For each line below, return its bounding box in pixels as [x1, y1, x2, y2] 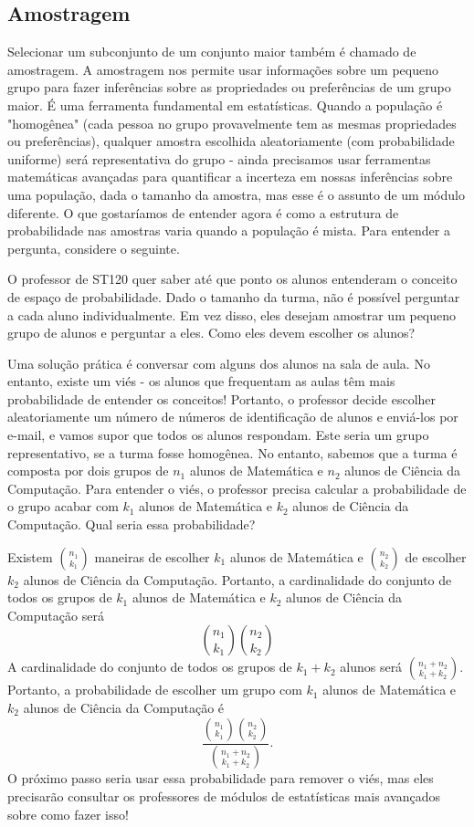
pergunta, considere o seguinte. [7, 238, 180, 257]
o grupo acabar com [7, 497, 119, 516]
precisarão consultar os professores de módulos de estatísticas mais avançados [7, 787, 440, 806]
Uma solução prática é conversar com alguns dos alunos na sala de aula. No [7, 353, 430, 372]
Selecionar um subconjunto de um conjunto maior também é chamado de [7, 42, 416, 61]
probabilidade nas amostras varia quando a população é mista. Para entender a [7, 221, 450, 240]
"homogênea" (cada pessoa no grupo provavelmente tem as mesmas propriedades [7, 113, 457, 132]
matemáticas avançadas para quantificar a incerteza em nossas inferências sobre [7, 167, 453, 186]
